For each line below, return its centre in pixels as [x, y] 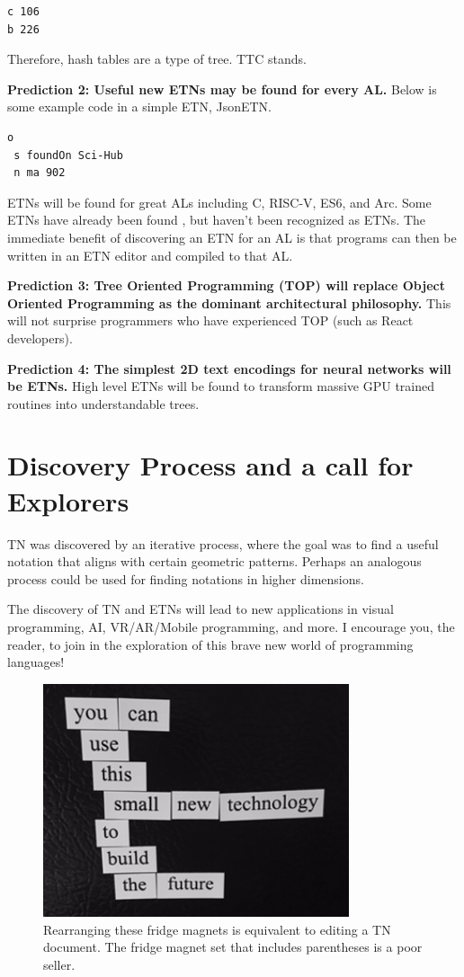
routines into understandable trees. [103, 403]
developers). [40, 338]
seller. [59, 964]
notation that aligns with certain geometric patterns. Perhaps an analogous [214, 561]
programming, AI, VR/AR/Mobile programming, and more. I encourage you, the [231, 626]
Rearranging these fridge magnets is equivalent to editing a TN [217, 929]
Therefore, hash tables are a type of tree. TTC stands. [157, 59]
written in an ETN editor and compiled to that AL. [150, 255]
